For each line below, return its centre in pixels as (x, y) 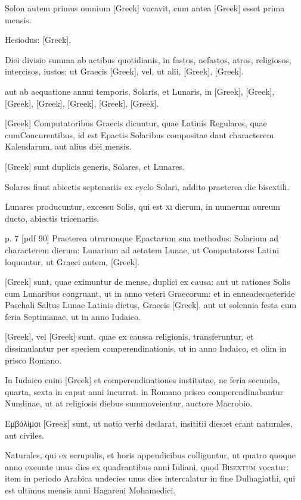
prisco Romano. (33, 360)
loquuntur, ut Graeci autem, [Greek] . (72, 261)
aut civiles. (24, 435)
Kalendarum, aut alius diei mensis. (68, 146)
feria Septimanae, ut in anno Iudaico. (73, 316)
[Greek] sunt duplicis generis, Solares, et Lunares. (95, 166)
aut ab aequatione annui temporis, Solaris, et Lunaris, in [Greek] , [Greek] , (140, 91)
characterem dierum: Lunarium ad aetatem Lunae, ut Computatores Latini (142, 249)
